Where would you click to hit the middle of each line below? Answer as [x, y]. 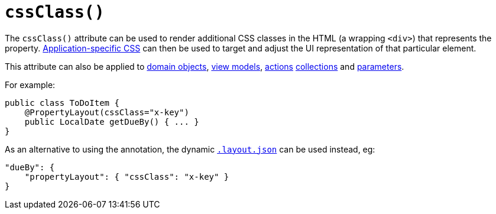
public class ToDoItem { [62, 103]
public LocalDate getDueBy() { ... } [112, 121]
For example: [30, 85]
